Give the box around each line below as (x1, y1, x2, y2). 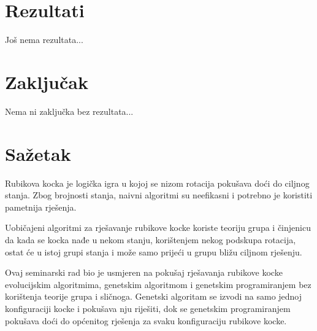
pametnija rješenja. (5, 200, 77, 213)
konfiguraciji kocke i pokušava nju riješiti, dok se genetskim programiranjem (5, 302, 291, 314)
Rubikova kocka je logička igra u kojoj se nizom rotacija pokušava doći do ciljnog (5, 176, 310, 189)
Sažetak (5, 141, 71, 166)
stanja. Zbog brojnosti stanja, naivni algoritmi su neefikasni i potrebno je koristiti (5, 189, 313, 201)
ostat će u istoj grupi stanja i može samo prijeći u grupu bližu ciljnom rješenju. (5, 245, 302, 258)
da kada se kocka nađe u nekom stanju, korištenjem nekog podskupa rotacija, (5, 233, 296, 246)
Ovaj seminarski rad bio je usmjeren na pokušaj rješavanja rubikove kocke (5, 266, 283, 279)
